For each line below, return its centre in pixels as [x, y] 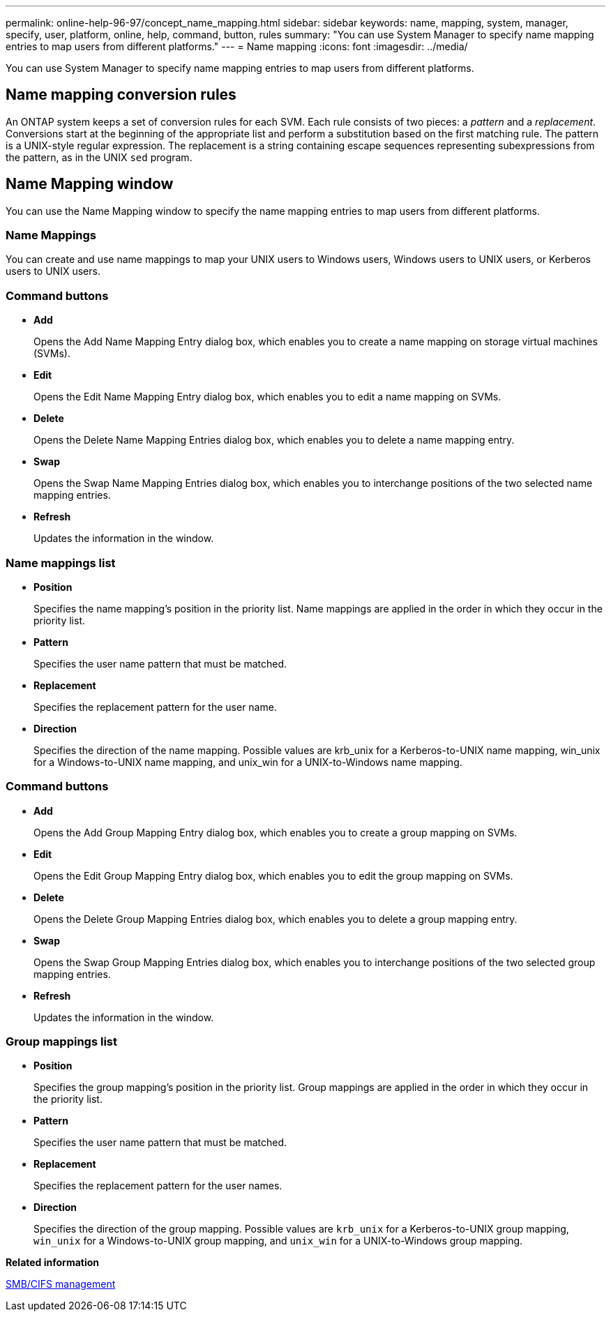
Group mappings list [62, 1042]
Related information [53, 1263]
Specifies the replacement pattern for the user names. [158, 1186]
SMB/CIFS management [61, 1284]
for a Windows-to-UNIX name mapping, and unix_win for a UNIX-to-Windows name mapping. [248, 762]
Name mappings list [61, 563]
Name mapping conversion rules [121, 95]
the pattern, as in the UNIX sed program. [99, 157]
